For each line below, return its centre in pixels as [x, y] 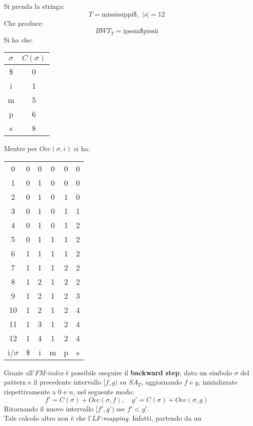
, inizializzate [218, 382]
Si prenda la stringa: [34, 6]
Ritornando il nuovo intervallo [49, 408]
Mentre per [21, 148]
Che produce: [24, 23]
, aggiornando [161, 382]
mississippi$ [119, 14]
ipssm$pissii [141, 31]
